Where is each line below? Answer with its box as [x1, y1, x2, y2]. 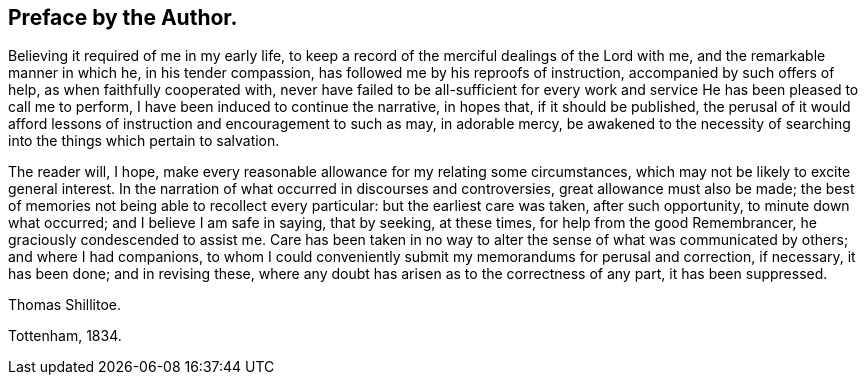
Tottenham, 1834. [8, 327, 122, 345]
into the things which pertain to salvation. [8, 132, 280, 150]
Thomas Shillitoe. [8, 296, 122, 314]
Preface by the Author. [8, 5, 238, 30]
